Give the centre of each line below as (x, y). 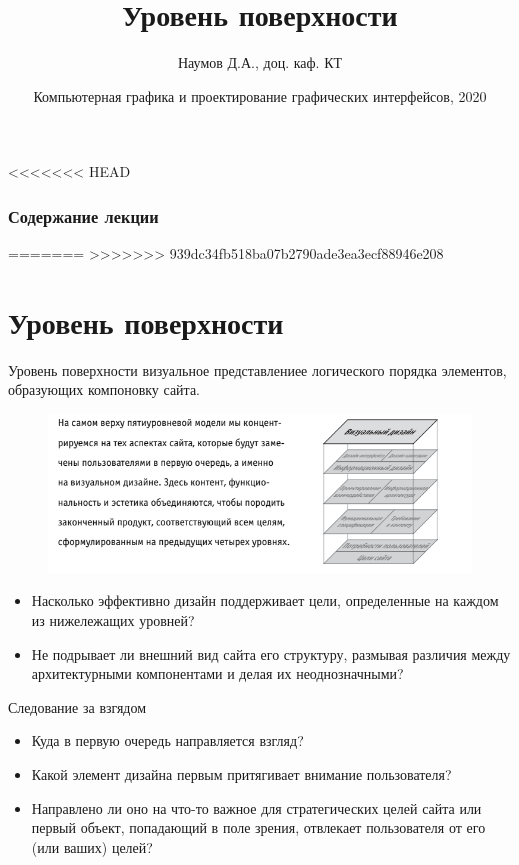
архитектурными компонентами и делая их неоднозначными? (217, 673)
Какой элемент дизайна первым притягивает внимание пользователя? (241, 773)
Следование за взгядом (77, 706)
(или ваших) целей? (92, 846)
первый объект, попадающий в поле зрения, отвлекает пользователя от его (258, 827)
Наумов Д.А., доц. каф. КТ (260, 62)
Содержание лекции (83, 215)
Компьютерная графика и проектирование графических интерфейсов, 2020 (260, 95)
